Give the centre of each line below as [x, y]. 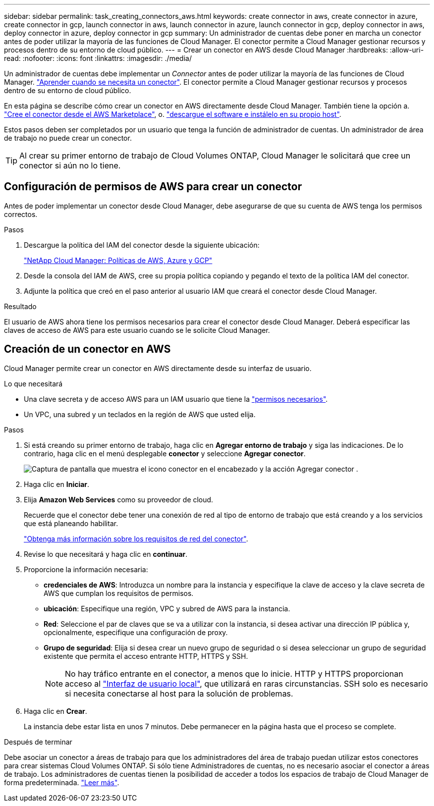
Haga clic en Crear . [55, 711]
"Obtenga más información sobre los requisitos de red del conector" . [136, 538]
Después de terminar [38, 742]
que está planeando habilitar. [71, 523]
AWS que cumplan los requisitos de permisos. [119, 593]
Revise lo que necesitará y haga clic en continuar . [106, 554]
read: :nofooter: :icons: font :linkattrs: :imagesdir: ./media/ [98, 58]
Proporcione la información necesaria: [86, 569]
